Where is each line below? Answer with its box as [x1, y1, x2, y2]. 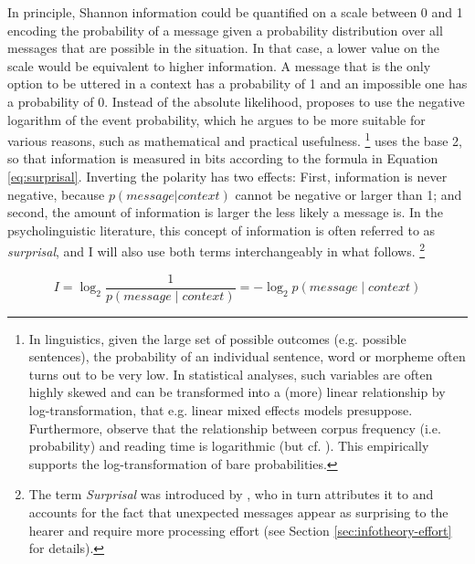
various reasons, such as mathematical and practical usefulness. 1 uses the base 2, [7, 129, 462, 150]
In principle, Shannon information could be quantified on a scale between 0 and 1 [7, 3, 463, 21]
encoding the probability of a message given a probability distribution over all [7, 20, 443, 39]
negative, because [7, 184, 105, 204]
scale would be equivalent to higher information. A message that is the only [7, 56, 431, 75]
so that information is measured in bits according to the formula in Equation [7, 149, 438, 168]
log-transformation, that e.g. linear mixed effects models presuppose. [28, 401, 413, 420]
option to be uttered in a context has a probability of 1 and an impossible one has [7, 74, 468, 93]
